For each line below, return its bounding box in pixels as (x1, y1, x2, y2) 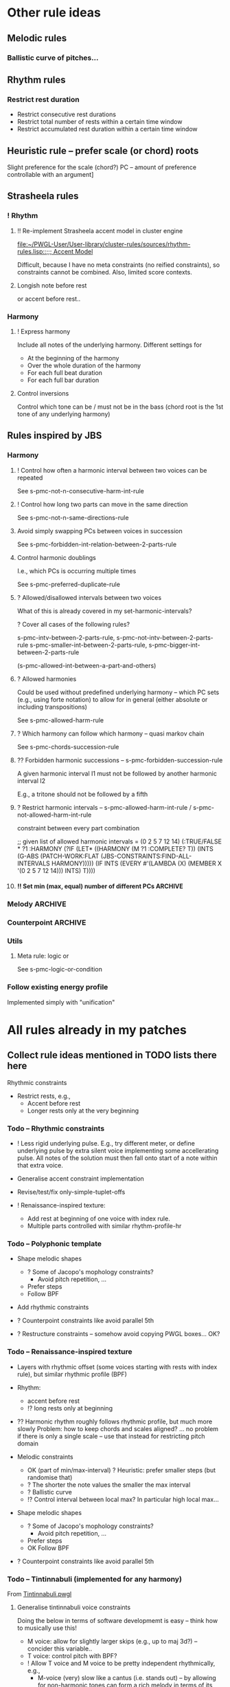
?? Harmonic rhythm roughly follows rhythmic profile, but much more (16, 1417, 213, 1426)
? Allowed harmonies (16, 674, 77, 683)
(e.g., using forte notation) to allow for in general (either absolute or (16, 695, 208, 703)
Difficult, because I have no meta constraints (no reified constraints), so (16, 260, 220, 269)
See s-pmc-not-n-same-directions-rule (16, 513, 129, 522)
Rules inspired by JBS (7, 430, 102, 442)
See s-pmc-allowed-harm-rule (16, 716, 104, 724)
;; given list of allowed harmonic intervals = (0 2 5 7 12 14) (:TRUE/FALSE (16, 837, 222, 846)
